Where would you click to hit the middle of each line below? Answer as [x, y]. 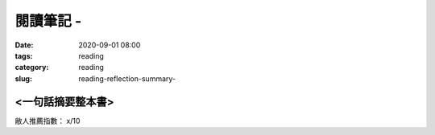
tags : [24, 55]
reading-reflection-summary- [127, 78]
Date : [24, 45]
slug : [23, 78]
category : [32, 67]
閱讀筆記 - [48, 21]
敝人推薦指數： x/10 [48, 121]
